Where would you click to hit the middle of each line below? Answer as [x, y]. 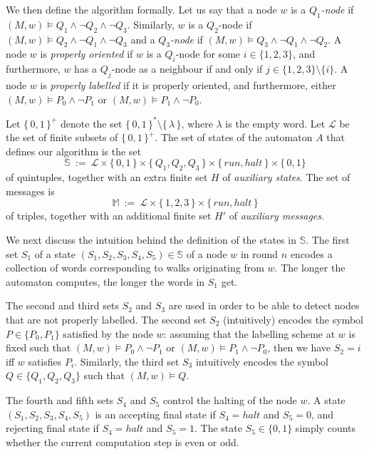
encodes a [311, 253]
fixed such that [38, 347]
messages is [30, 191]
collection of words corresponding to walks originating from [135, 268]
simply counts [326, 428]
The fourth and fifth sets [60, 400]
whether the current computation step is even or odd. [123, 442]
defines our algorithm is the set [74, 151]
